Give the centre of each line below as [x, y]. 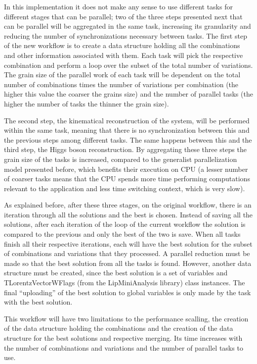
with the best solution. [38, 302]
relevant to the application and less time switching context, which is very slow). [125, 188]
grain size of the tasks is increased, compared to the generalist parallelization [121, 159]
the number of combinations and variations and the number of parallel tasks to [124, 347]
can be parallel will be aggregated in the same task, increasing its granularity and [128, 26]
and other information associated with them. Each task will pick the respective [124, 55]
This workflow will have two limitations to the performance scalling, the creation [126, 318]
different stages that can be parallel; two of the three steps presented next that [123, 16]
